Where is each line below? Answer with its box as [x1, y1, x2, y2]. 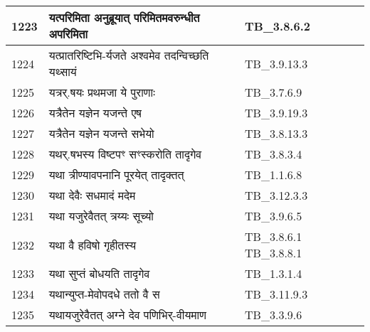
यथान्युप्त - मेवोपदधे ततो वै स [48, 286, 160, 302]
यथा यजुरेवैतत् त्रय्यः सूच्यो [48, 208, 154, 224]
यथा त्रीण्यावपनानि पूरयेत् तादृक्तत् [48, 166, 184, 183]
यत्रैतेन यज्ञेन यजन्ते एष [48, 105, 142, 121]
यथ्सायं [48, 63, 77, 80]
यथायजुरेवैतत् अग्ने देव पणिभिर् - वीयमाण [48, 306, 206, 323]
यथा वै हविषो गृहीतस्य [48, 236, 137, 253]
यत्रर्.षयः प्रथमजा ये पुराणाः [48, 84, 155, 100]
